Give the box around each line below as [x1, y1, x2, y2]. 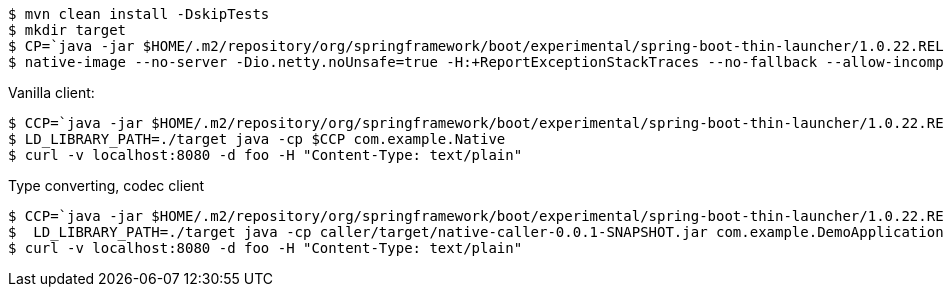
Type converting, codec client [8, 177, 205, 194]
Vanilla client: [8, 84, 95, 101]
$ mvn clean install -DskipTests [8, 6, 270, 22]
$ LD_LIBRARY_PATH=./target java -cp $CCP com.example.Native [8, 131, 506, 147]
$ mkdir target [8, 22, 127, 38]
